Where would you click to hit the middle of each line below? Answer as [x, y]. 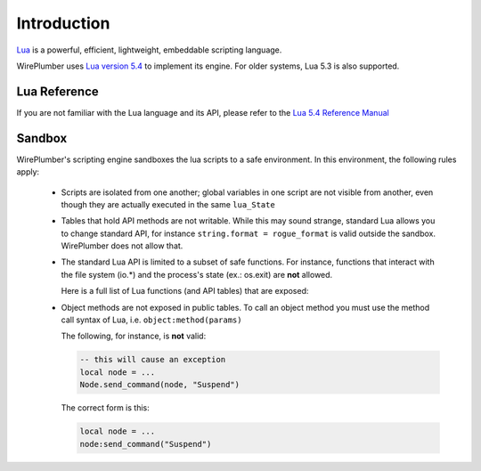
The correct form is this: [106, 408]
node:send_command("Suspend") [146, 444]
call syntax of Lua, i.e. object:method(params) [151, 320]
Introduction [63, 23]
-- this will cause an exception [153, 360]
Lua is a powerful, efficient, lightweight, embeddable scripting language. [149, 50]
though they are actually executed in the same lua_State [168, 204]
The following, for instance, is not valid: [134, 336]
